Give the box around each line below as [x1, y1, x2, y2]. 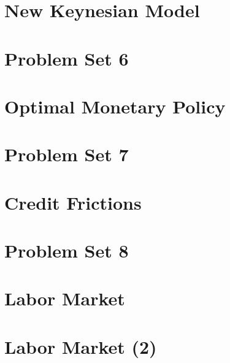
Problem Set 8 [4, 238, 129, 263]
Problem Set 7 [4, 142, 129, 167]
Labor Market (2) [4, 334, 157, 359]
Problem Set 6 [4, 45, 129, 71]
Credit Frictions [4, 189, 142, 215]
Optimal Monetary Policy [4, 93, 226, 118]
